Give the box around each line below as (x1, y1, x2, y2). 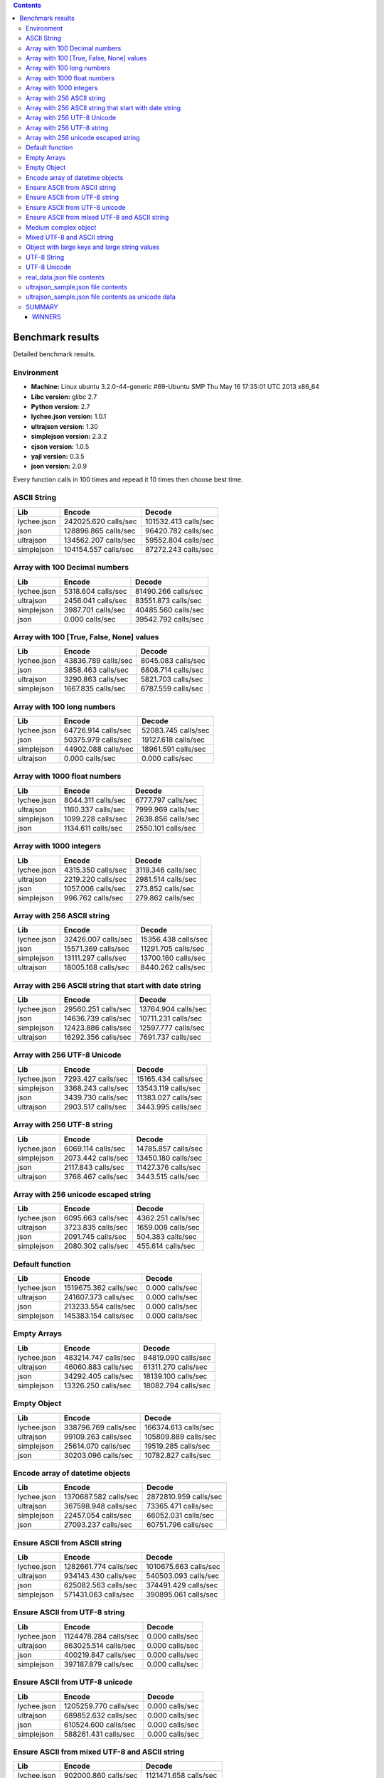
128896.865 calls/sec (64, 526, 136, 536)
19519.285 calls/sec (144, 1441, 210, 1451)
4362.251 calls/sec (136, 1213, 201, 1223)
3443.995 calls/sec (136, 1102, 202, 1112)
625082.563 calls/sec (64, 1580, 138, 1590)
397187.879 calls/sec (64, 1659, 134, 1669)
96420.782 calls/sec (144, 526, 214, 536)
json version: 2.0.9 (31, 462, 87, 471)
